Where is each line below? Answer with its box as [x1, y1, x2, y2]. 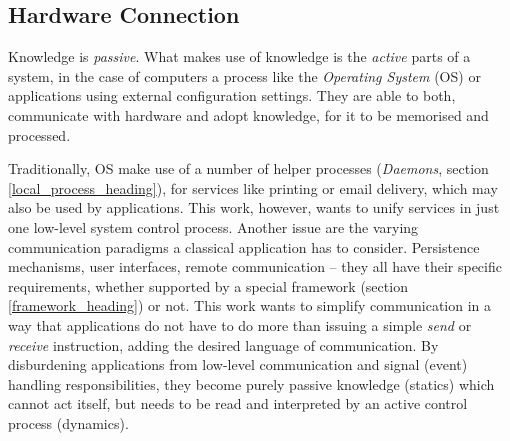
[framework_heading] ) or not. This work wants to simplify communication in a [8, 295, 492, 316]
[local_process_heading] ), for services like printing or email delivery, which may [8, 177, 498, 198]
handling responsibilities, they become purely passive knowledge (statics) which [8, 373, 495, 394]
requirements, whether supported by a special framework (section [8, 275, 408, 296]
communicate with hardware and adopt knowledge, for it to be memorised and [8, 104, 489, 125]
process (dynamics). [8, 412, 129, 433]
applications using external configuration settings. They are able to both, [8, 85, 456, 106]
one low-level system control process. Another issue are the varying [8, 216, 419, 237]
